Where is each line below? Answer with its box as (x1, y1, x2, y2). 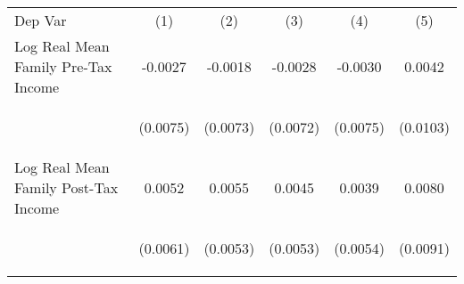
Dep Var (14, 10, 67, 30)
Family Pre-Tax (14, 56, 112, 77)
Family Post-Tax (14, 177, 119, 198)
